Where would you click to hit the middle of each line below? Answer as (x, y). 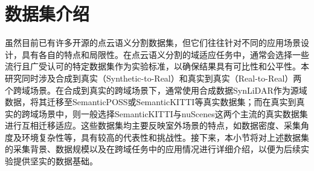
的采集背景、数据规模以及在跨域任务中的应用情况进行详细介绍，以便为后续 (153, 149)
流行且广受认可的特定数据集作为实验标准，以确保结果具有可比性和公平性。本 (157, 66)
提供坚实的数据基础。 (55, 161)
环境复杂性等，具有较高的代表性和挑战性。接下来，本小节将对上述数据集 (165, 137)
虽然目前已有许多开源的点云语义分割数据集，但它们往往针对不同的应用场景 (153, 43)
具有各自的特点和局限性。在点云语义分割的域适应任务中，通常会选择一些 (165, 54)
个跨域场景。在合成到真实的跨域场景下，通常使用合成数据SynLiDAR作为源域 (156, 90)
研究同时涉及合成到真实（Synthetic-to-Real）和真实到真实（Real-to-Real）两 (153, 78)
